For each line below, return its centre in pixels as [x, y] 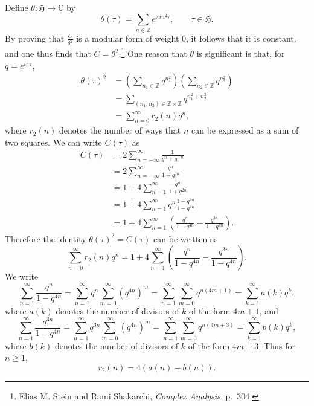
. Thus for [277, 345]
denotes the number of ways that [120, 130]
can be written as [186, 238]
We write [22, 276]
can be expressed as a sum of [245, 130]
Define [17, 7]
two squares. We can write [53, 142]
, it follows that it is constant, [241, 38]
